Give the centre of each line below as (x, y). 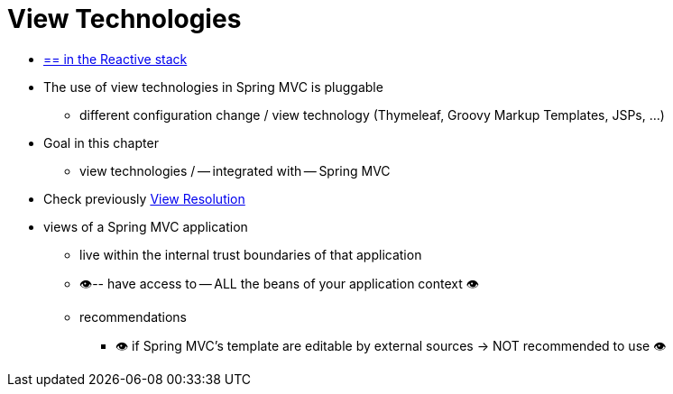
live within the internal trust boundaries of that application (251, 254)
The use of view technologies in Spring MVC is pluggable (213, 87)
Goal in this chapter (101, 142)
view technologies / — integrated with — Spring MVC (235, 170)
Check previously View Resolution (144, 198)
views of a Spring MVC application (146, 226)
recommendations (134, 316)
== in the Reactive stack (115, 59)
